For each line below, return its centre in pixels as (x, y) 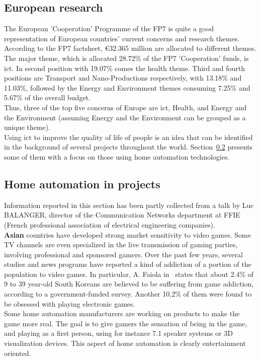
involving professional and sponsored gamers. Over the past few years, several (123, 254)
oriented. (18, 353)
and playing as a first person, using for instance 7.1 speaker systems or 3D (118, 333)
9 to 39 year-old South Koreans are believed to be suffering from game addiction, (129, 284)
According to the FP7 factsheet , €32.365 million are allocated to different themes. (130, 48)
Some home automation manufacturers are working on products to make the (122, 313)
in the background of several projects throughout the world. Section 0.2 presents (128, 147)
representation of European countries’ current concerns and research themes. (122, 38)
